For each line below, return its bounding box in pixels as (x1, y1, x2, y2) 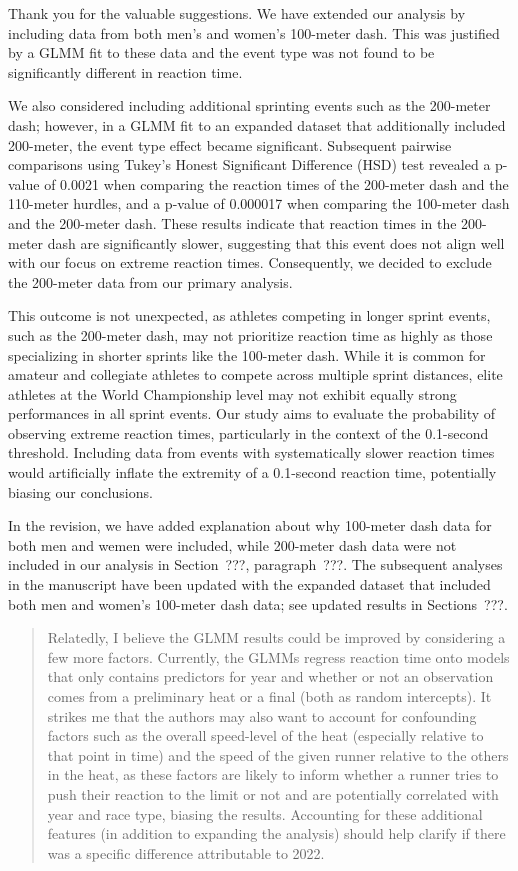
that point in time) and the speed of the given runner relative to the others (47, 744, 509, 765)
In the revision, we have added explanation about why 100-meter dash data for (8, 515, 492, 536)
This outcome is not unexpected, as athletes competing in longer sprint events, (8, 305, 491, 326)
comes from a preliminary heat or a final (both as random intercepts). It (47, 686, 492, 706)
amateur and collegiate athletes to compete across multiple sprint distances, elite (8, 364, 503, 385)
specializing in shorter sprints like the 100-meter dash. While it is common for (8, 344, 486, 365)
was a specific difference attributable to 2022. (47, 842, 325, 863)
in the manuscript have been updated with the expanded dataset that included (8, 574, 491, 595)
